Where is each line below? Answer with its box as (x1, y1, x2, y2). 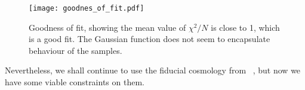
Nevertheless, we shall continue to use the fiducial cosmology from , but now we (5, 64, 301, 76)
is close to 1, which (211, 21, 280, 33)
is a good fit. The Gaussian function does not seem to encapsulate (29, 33, 270, 45)
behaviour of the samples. (29, 44, 122, 56)
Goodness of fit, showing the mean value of (29, 21, 186, 33)
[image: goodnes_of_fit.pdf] (29, 4, 144, 12)
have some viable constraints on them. (5, 76, 144, 88)
